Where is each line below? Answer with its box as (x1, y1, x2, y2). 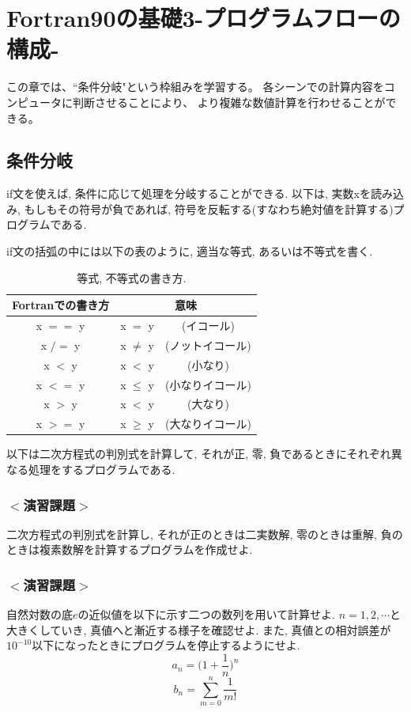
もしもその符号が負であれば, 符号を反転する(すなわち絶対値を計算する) (24, 200, 394, 217)
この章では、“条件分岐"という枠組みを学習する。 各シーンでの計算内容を (6, 78, 384, 95)
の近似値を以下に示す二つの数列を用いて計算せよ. (77, 606, 336, 623)
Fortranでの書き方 (12, 297, 110, 313)
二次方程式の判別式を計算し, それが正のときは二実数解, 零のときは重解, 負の (6, 525, 403, 542)
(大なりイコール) (164, 415, 251, 432)
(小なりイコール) (164, 376, 251, 392)
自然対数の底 (6, 606, 73, 623)
